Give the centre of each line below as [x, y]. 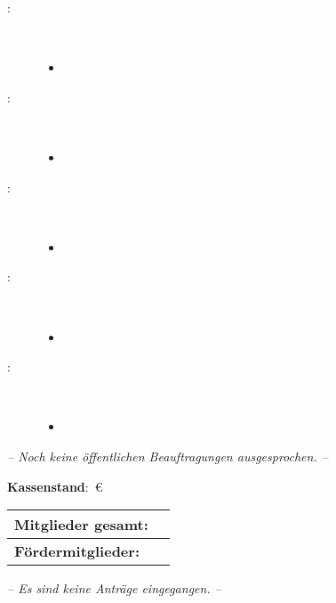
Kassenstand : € [55, 486]
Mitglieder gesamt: [81, 525]
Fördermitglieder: [77, 551]
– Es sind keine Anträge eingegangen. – [114, 588]
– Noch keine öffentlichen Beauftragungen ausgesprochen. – [168, 456]
